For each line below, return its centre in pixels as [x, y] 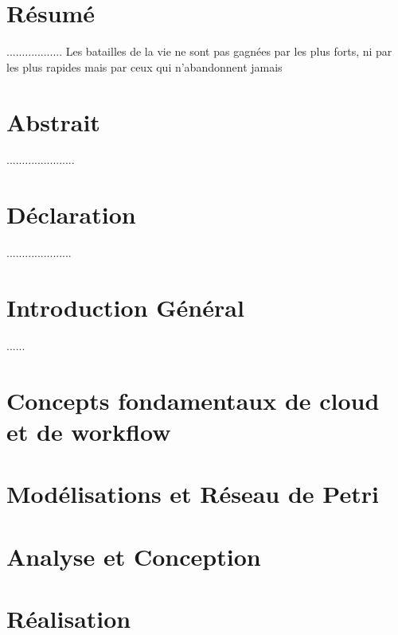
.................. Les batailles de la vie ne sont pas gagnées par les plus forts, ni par [199, 51]
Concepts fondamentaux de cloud [193, 400]
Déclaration [71, 214]
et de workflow [89, 431]
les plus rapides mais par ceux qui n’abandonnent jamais [144, 66]
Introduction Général [125, 307]
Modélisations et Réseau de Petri [193, 494]
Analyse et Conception [134, 556]
